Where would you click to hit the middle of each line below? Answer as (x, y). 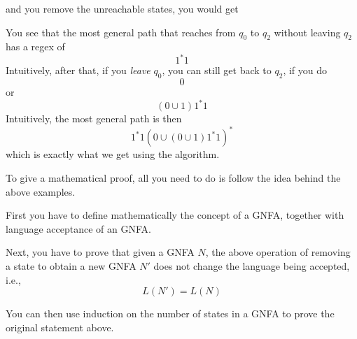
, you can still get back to (217, 70)
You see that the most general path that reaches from (121, 32)
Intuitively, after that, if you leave (78, 70)
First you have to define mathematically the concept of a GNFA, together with (175, 215)
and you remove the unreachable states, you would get (122, 8)
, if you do (305, 70)
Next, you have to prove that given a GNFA (100, 252)
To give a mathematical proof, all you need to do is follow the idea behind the (173, 178)
